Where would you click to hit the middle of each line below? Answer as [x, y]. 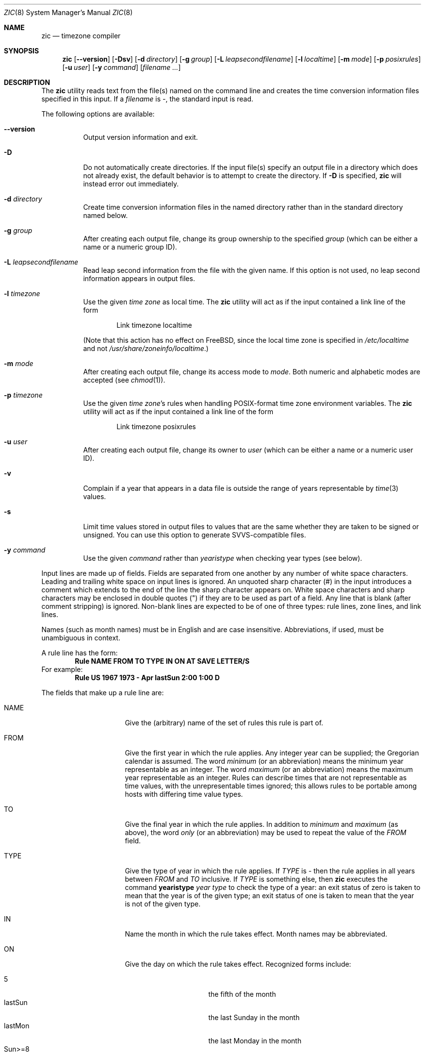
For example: [62, 669]
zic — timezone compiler [81, 36]
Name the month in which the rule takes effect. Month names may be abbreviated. [256, 934]
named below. [106, 215]
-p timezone [23, 395]
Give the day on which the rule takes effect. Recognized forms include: [238, 964]
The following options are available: [98, 114]
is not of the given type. [163, 904]
